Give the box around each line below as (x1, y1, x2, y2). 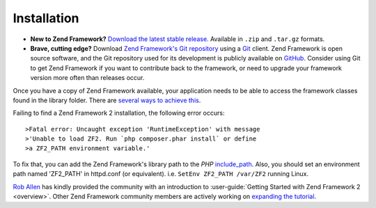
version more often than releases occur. (30, 74, 145, 82)
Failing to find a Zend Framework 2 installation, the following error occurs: (13, 109, 225, 118)
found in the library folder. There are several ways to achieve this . (13, 96, 201, 104)
